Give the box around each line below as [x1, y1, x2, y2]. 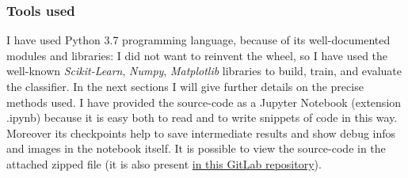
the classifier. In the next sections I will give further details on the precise [6, 78, 364, 94]
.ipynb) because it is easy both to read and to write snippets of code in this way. [6, 109, 398, 126]
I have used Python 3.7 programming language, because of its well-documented [6, 32, 391, 48]
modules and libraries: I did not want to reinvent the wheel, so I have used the [6, 47, 388, 63]
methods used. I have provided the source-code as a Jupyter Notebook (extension [6, 93, 402, 110]
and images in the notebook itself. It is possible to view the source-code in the [6, 140, 386, 157]
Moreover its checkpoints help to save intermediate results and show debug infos [6, 124, 396, 141]
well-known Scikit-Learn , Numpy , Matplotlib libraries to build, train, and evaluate [6, 62, 402, 79]
